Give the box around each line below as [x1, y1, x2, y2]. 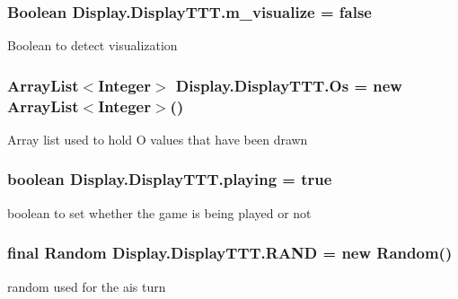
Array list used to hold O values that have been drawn [7, 129, 308, 148]
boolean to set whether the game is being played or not [7, 203, 312, 222]
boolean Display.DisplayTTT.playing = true [7, 168, 332, 190]
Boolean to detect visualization [7, 36, 178, 55]
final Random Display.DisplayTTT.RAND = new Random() [7, 242, 453, 264]
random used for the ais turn [7, 277, 166, 295]
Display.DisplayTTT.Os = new [175, 74, 402, 96]
